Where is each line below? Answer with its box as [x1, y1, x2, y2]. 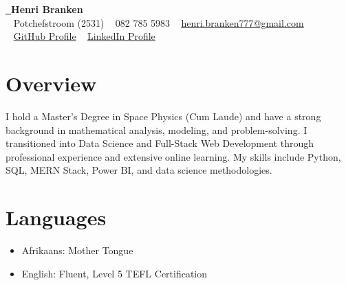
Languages [6, 203, 107, 231]
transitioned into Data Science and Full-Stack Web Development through [6, 136, 314, 150]
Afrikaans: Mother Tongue [21, 243, 133, 257]
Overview [6, 69, 97, 97]
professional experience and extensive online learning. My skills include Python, [6, 149, 341, 163]
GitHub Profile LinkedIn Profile [13, 29, 155, 43]
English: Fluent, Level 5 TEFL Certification [21, 266, 208, 280]
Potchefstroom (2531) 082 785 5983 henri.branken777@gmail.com [13, 15, 304, 30]
